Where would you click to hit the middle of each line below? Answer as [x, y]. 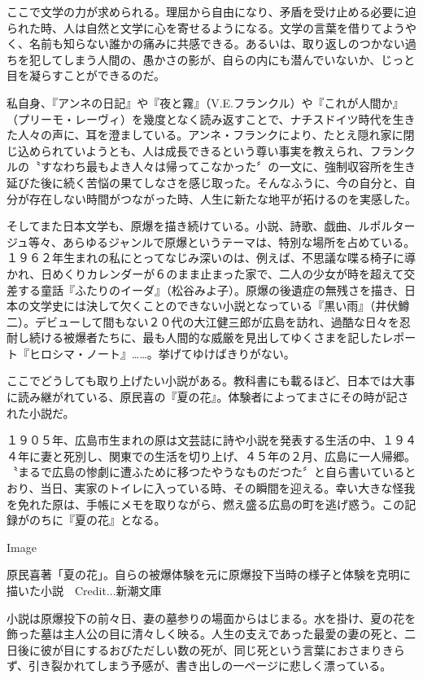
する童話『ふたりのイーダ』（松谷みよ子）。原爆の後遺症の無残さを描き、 [211, 289]
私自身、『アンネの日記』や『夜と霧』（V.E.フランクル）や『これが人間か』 [205, 102]
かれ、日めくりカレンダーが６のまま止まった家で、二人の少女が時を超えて [205, 273]
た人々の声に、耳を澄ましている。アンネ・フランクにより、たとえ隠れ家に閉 [211, 135]
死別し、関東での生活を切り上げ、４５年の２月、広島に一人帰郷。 [240, 456]
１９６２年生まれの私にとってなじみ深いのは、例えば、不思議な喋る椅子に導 [211, 258]
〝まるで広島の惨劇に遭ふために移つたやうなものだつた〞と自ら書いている [206, 472]
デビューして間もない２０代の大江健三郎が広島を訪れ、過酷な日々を [217, 321]
